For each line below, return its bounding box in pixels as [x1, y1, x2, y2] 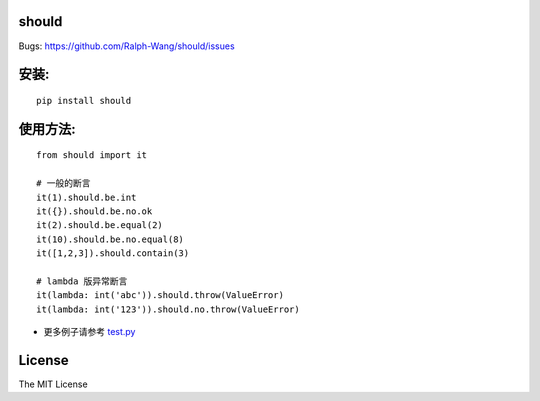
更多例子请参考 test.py [43, 326, 136, 338]
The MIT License [18, 378, 89, 390]
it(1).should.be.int [36, 191, 137, 203]
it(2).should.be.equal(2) [36, 220, 164, 231]
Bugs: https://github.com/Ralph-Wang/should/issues [18, 40, 235, 52]
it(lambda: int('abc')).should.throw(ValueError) [36, 290, 285, 301]
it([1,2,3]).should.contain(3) [36, 248, 190, 259]
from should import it [36, 150, 148, 161]
